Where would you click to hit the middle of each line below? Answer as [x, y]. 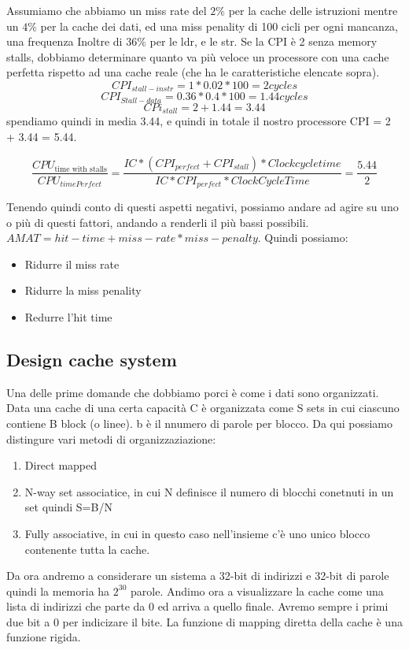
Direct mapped [61, 465]
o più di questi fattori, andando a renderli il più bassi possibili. [158, 222]
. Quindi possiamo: [303, 238]
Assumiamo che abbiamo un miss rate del [107, 10]
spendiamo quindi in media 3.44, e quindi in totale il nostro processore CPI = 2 [199, 121]
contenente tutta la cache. [87, 549]
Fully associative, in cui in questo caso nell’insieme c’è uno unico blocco [197, 533]
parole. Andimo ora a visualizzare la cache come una [257, 591]
